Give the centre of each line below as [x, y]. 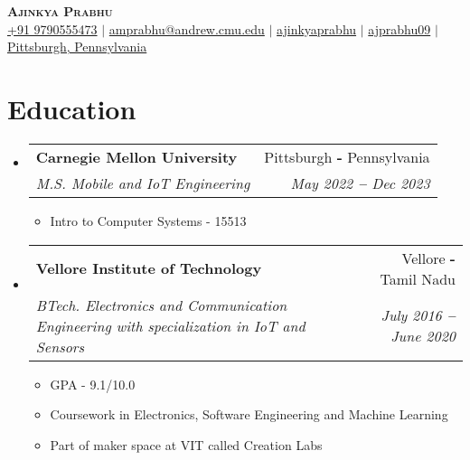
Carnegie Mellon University [136, 156]
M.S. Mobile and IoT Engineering [143, 183]
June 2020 [423, 336]
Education [72, 108]
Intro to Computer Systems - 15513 [148, 220]
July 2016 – [418, 315]
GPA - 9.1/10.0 [93, 384]
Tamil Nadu [418, 278]
